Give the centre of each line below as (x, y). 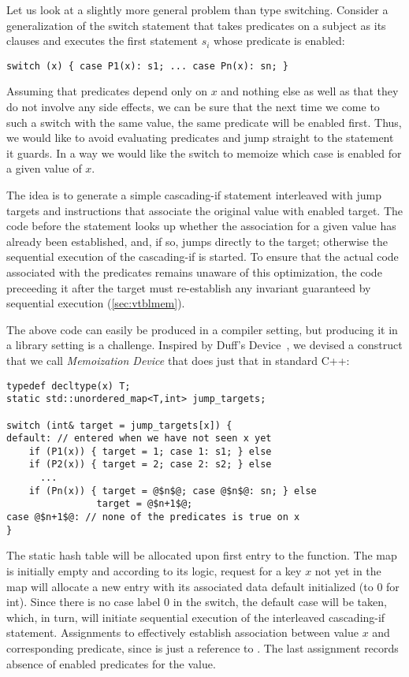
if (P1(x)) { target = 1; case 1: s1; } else (150, 451)
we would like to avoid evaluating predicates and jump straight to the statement (200, 138)
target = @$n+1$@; (145, 504)
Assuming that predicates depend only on (107, 91)
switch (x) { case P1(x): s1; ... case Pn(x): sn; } (147, 66)
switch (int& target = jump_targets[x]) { (119, 425)
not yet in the (348, 571)
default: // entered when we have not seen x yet (139, 439)
